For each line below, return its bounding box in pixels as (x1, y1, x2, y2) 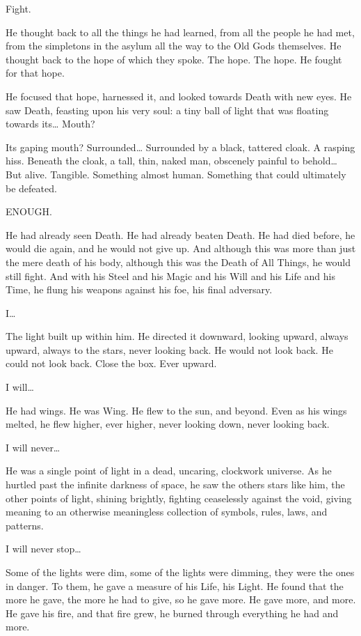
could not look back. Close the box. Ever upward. (6, 356, 217, 371)
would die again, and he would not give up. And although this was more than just (6, 241, 356, 256)
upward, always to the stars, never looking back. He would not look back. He (6, 342, 333, 357)
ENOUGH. (6, 204, 52, 219)
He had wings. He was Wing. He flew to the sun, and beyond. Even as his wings (6, 403, 347, 417)
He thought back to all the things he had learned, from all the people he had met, (6, 24, 355, 39)
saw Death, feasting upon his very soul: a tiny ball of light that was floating (6, 102, 329, 117)
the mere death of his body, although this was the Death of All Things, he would (6, 254, 351, 269)
